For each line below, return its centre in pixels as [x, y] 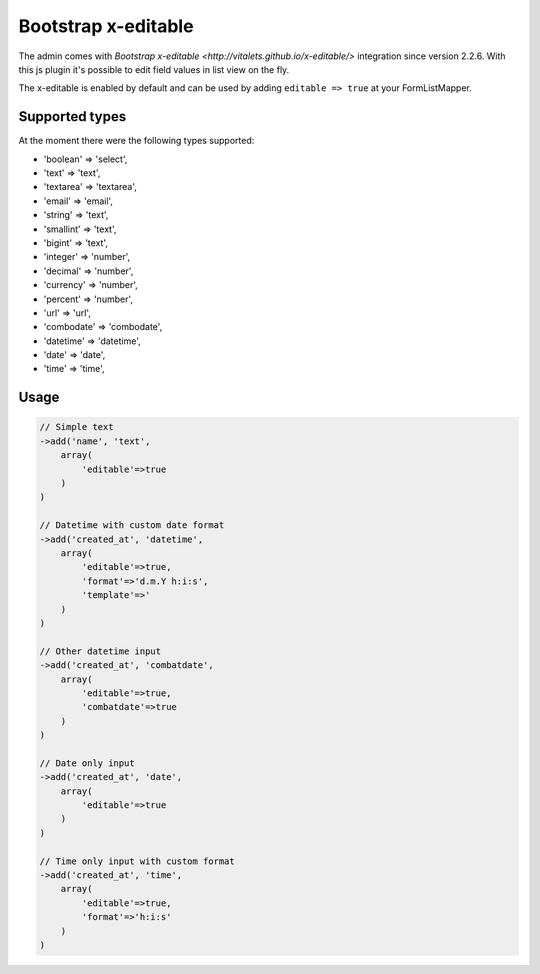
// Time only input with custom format [137, 861]
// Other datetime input [100, 651]
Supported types [72, 116]
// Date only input [87, 763]
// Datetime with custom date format [132, 525]
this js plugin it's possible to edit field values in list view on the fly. [154, 69]
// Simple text [76, 427]
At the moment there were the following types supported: [136, 141]
